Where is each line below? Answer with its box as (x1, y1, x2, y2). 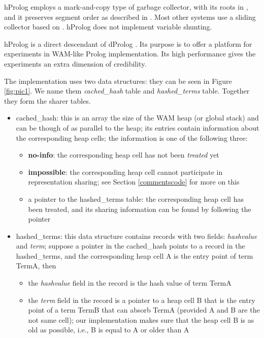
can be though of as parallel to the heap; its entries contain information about (16, 122, 259, 133)
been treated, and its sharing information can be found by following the (28, 203, 251, 214)
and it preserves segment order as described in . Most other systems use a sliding (4, 11, 256, 22)
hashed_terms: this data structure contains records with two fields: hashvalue (16, 230, 257, 241)
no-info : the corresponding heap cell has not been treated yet (28, 149, 219, 160)
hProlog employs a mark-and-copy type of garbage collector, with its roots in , (4, 2, 248, 12)
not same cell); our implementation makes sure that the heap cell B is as (28, 314, 254, 325)
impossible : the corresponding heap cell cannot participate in (28, 166, 223, 177)
